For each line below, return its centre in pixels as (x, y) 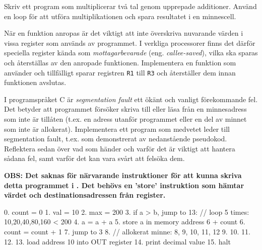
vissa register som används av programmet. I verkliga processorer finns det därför (130, 43)
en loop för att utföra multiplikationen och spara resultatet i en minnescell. (120, 16)
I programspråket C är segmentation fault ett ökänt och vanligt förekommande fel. (131, 99)
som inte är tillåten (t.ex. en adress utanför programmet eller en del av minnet (125, 119)
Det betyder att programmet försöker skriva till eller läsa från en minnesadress (125, 109)
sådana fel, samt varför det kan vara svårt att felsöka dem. (94, 158)
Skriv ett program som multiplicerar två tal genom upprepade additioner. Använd (130, 6)
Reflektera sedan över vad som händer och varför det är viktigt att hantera (120, 148)
